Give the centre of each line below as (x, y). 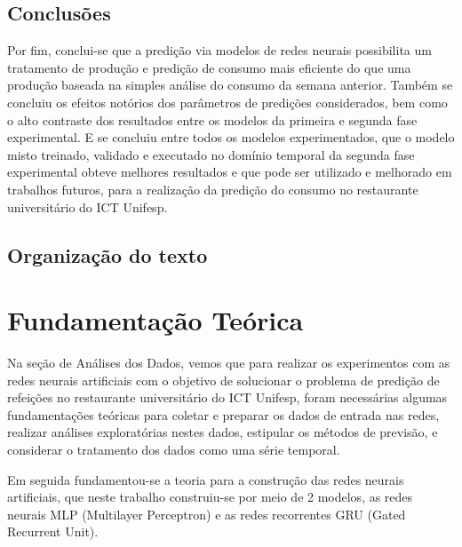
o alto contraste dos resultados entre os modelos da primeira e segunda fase (212, 119)
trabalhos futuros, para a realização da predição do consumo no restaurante (213, 189)
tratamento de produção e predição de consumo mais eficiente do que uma (209, 67)
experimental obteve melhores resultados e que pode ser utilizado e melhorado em (230, 172)
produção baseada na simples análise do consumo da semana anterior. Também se (230, 85)
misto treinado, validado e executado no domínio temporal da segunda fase (211, 154)
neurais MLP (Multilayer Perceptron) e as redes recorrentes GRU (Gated (207, 514)
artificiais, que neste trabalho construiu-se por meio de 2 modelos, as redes (210, 497)
